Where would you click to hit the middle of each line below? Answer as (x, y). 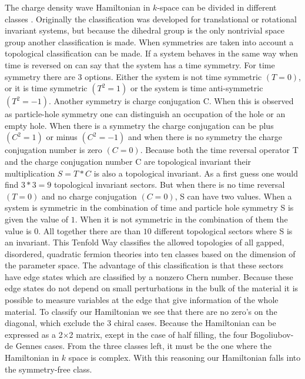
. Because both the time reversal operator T (219, 150)
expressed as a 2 (34, 334)
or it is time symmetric (46, 88)
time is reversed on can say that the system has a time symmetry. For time (140, 64)
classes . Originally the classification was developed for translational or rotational (151, 19)
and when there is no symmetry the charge (205, 137)
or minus (62, 137)
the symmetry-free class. (48, 369)
